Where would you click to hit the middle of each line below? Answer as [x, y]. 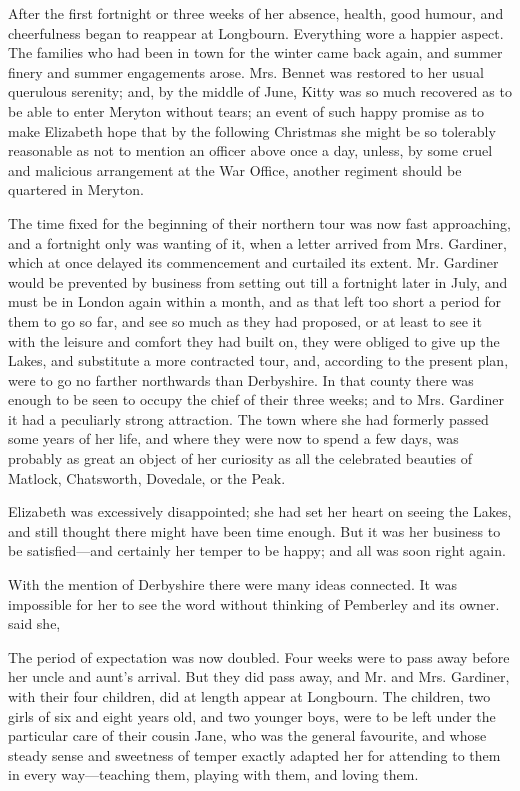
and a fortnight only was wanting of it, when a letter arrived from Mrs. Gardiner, [257, 242]
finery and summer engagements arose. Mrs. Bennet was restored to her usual [246, 71]
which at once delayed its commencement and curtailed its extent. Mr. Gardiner [253, 262]
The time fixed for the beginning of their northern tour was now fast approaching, [259, 222]
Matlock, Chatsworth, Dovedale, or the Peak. [147, 477]
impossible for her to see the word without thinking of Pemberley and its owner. [254, 603]
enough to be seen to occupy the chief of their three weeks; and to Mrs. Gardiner [256, 399]
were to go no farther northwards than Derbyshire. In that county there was [241, 379]
